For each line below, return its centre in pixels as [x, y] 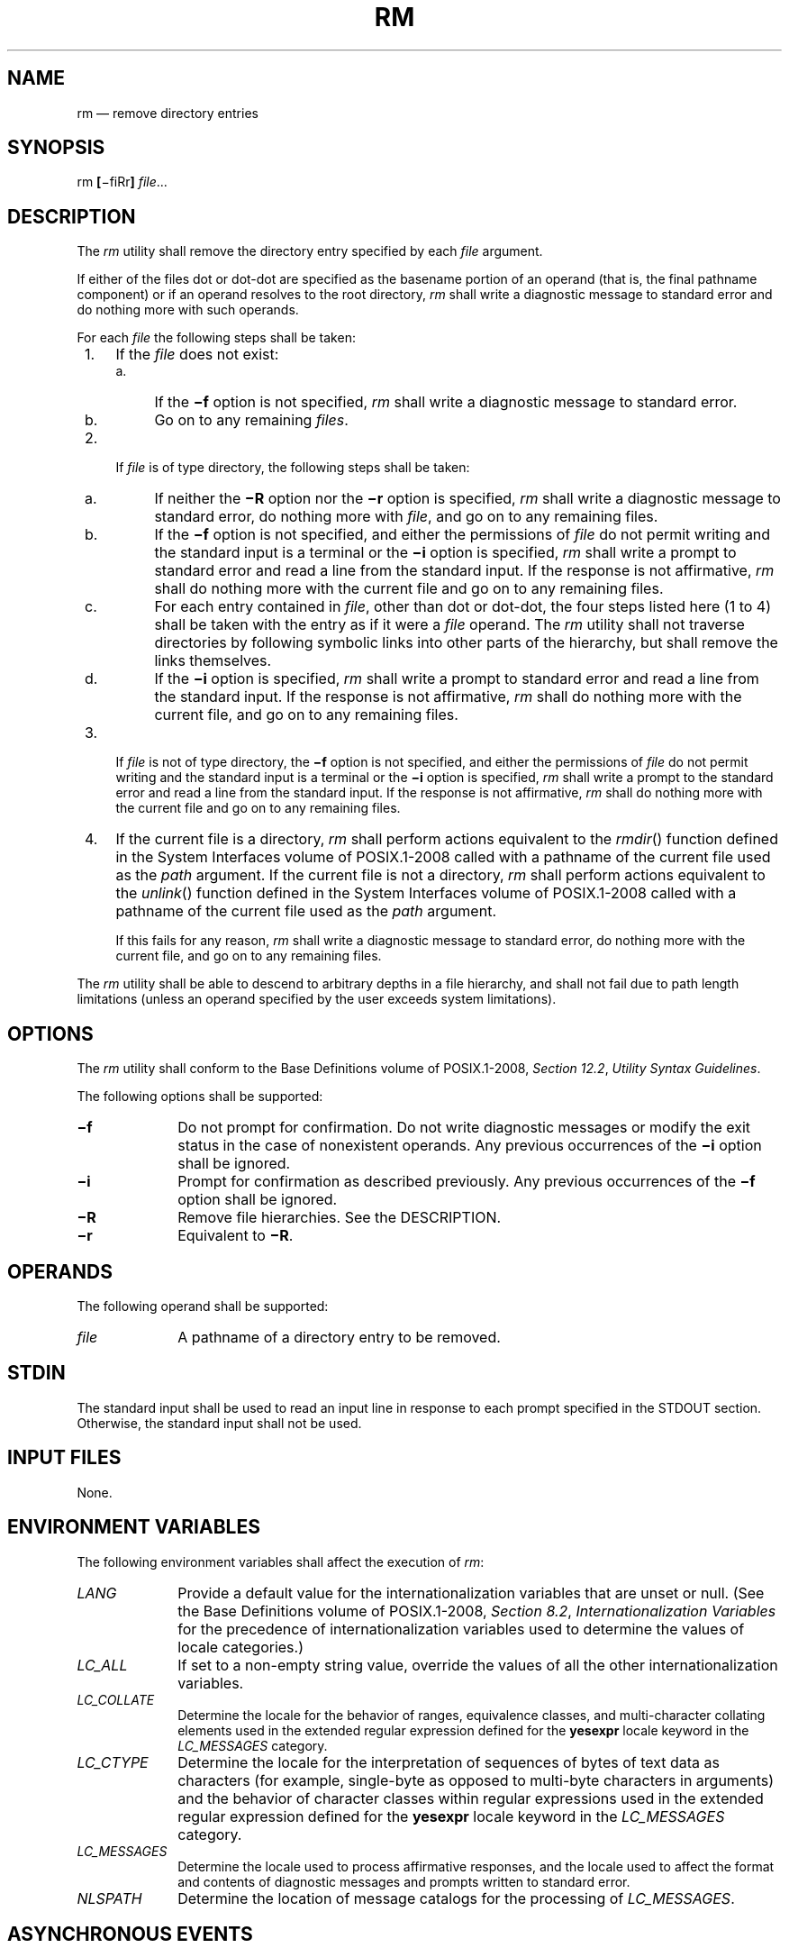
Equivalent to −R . [236, 1236]
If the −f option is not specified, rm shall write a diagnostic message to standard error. [446, 402]
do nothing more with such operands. [188, 310]
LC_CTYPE [113, 1762]
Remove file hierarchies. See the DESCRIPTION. [340, 1218]
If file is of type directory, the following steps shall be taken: [293, 468]
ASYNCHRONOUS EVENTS [130, 1934]
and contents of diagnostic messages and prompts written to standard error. [404, 1881]
